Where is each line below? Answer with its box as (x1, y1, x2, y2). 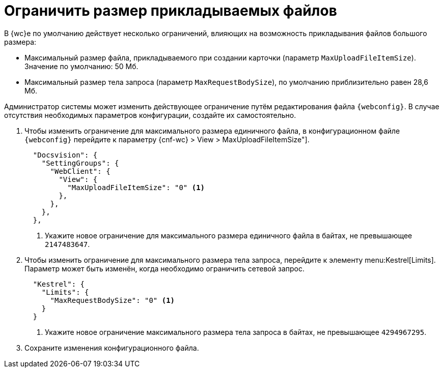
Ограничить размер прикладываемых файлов (4, 2, 337, 19)
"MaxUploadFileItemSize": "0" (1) (67, 183, 205, 192)
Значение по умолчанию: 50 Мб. (24, 61, 139, 71)
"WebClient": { (50, 167, 110, 175)
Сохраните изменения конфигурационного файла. (24, 343, 199, 352)
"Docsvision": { (33, 150, 98, 159)
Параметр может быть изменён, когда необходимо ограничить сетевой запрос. (24, 264, 304, 273)
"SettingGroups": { (41, 159, 119, 167)
